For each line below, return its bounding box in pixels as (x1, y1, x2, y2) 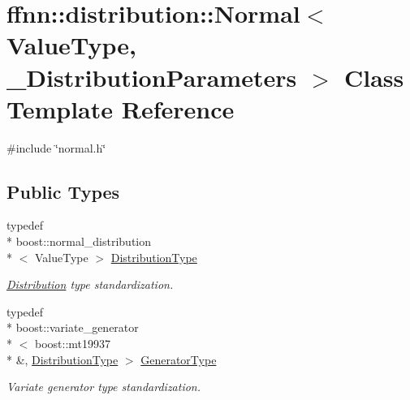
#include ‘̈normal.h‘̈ (6, 139, 106, 156)
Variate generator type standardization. (6, 378, 201, 395)
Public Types (6, 178, 120, 204)
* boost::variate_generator (6, 319, 139, 336)
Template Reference (6, 92, 235, 125)
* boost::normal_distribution (6, 233, 152, 250)
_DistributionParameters (6, 60, 297, 93)
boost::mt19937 (34, 335, 111, 352)
